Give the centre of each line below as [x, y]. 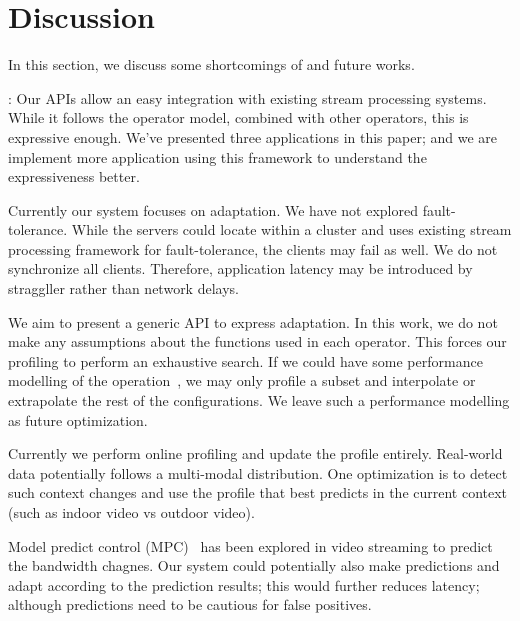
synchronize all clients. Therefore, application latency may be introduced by [240, 268]
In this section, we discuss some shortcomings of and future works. [211, 64]
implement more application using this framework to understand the [217, 156]
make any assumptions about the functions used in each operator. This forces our [257, 341]
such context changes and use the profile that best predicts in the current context [258, 492]
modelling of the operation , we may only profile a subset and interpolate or [242, 380]
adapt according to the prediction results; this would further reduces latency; [244, 584]
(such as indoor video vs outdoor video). [131, 512]
